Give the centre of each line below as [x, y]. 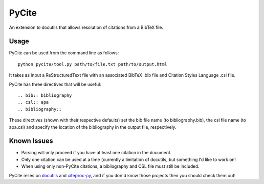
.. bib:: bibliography [45, 96]
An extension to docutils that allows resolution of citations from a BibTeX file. [86, 27]
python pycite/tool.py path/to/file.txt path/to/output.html [92, 64]
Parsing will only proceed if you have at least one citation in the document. [96, 153]
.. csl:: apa [33, 102]
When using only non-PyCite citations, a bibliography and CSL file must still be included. [110, 166]
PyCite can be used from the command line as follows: [64, 53]
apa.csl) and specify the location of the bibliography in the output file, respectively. [93, 127]
